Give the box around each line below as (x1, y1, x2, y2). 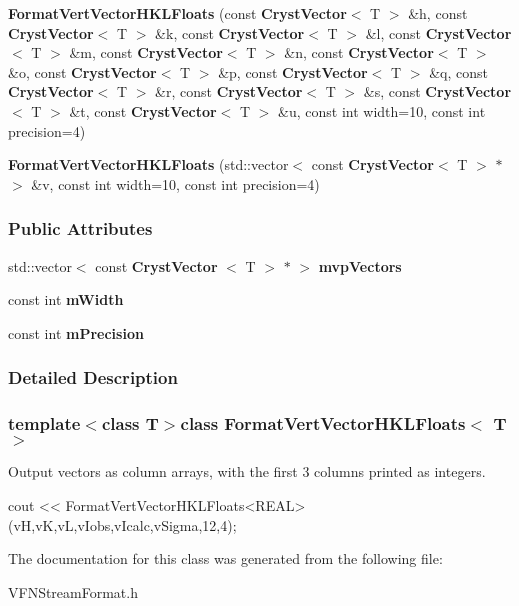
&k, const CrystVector (155, 22, 305, 43)
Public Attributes (8, 216, 153, 241)
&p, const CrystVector (218, 61, 368, 82)
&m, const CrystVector (69, 42, 223, 63)
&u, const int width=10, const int (278, 100, 486, 121)
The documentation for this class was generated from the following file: (8, 548, 443, 569)
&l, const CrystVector (365, 22, 512, 43)
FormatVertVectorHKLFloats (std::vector (8, 154, 289, 175)
